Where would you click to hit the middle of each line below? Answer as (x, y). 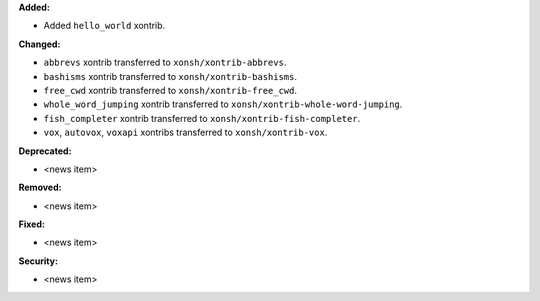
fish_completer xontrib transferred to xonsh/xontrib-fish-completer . (202, 118)
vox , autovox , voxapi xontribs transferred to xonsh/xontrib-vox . (185, 132)
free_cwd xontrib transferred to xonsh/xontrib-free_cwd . (170, 90)
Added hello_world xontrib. (104, 26)
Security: (38, 261)
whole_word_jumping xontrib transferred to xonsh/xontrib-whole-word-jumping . (223, 104)
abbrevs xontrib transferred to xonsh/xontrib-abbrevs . (165, 62)
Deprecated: (45, 151)
